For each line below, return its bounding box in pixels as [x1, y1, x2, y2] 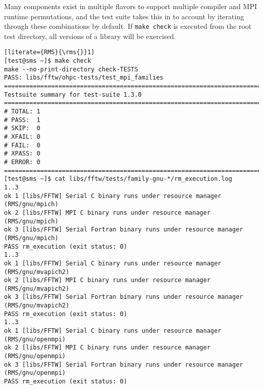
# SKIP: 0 [4, 125, 40, 132]
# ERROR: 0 [4, 158, 40, 166]
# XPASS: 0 [4, 150, 40, 158]
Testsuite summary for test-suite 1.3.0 [4, 91, 142, 98]
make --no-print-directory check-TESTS [4, 65, 138, 73]
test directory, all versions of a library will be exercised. [4, 30, 176, 41]
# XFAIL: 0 [4, 133, 40, 140]
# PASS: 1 [4, 116, 40, 124]
